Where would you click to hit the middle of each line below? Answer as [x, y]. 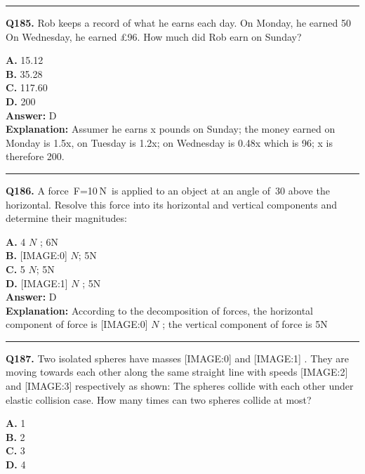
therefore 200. [35, 156]
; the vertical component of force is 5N [245, 324]
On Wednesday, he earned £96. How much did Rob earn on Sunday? [154, 36]
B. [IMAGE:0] [36, 255]
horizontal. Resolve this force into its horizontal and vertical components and [171, 204]
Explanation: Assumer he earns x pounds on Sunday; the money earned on [171, 129]
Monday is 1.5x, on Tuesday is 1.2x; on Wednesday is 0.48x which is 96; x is [170, 142]
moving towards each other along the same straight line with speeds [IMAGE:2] [177, 372]
